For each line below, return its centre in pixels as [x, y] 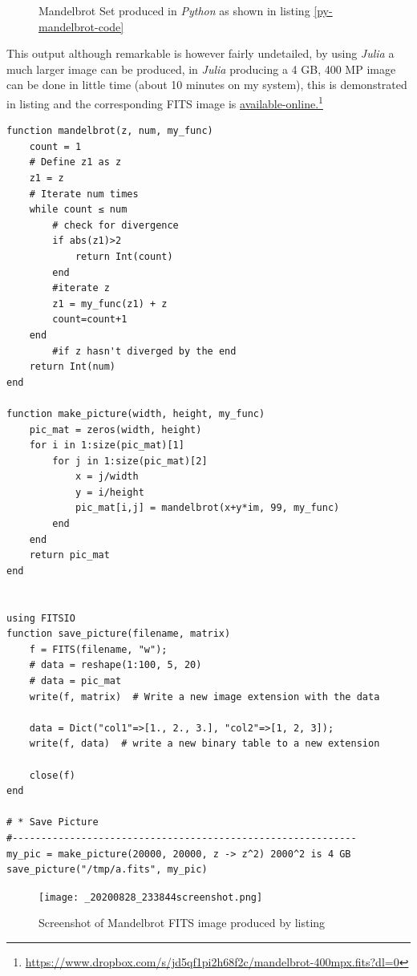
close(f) [52, 775]
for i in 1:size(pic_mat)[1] [107, 445]
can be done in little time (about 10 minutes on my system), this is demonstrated [207, 85]
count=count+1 [90, 320]
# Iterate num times [84, 194]
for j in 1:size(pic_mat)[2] [130, 461]
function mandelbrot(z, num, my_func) [110, 131]
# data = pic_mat [75, 681]
